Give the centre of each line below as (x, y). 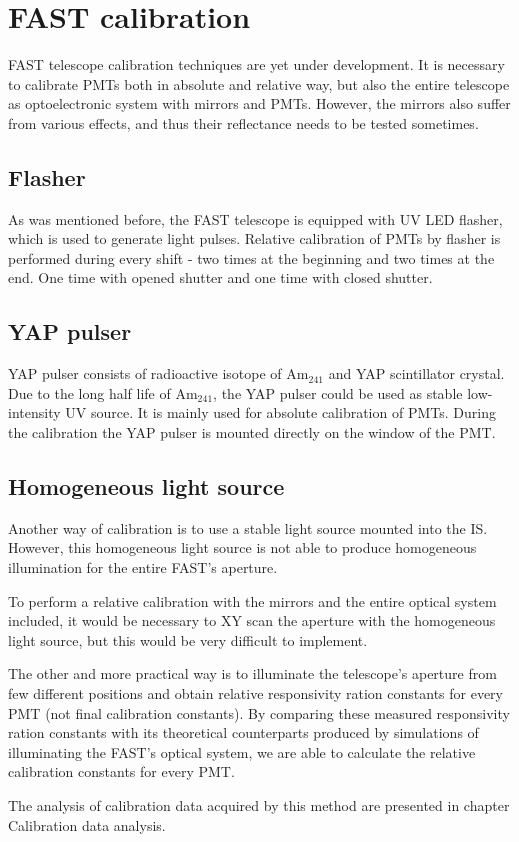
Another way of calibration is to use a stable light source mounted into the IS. (248, 527)
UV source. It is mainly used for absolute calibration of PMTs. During (280, 412)
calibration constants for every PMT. (121, 771)
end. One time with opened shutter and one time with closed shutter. (220, 277)
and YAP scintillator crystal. (416, 373)
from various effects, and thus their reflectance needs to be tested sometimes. (243, 122)
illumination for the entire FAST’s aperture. (143, 567)
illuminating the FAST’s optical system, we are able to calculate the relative (242, 751)
